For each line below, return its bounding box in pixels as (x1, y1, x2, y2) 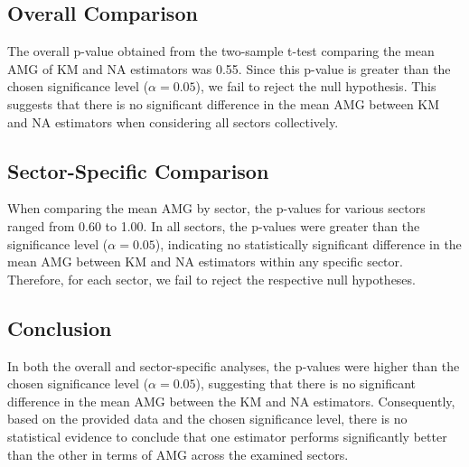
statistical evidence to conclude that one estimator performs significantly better (7, 426, 447, 445)
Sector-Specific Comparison (7, 156, 269, 184)
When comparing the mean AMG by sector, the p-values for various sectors (7, 199, 426, 218)
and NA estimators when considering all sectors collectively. (7, 112, 339, 131)
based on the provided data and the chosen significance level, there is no (7, 409, 408, 428)
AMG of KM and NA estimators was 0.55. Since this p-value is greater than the (7, 59, 451, 78)
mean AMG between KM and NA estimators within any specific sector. (7, 252, 403, 271)
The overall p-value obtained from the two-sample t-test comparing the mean (7, 42, 435, 61)
